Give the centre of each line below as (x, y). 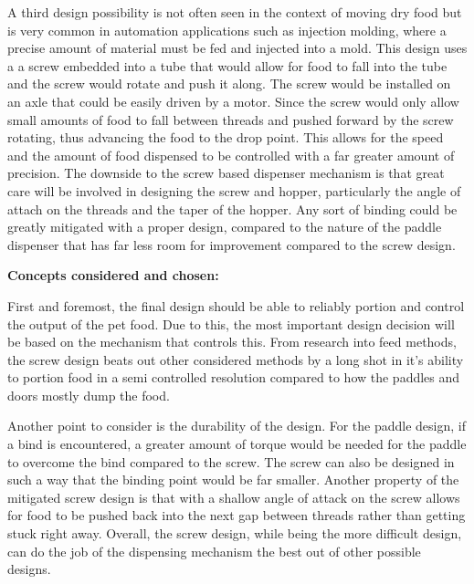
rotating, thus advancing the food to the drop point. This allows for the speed (226, 137)
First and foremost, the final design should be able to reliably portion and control (236, 305)
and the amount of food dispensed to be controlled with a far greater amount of (231, 155)
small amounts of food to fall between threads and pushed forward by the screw (231, 119)
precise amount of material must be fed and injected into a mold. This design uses (237, 48)
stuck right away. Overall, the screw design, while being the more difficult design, (235, 533)
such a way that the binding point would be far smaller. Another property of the (233, 480)
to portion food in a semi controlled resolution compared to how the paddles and (234, 377)
